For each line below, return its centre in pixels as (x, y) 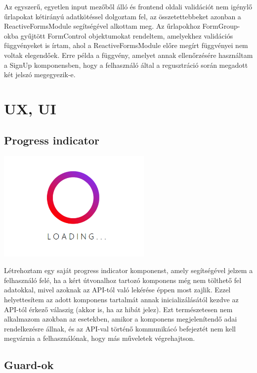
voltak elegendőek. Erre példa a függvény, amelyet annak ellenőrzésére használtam (128, 55)
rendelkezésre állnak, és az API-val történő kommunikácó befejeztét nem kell (120, 328)
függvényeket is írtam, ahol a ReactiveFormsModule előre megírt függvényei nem (126, 45)
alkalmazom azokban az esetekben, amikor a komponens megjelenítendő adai (121, 319)
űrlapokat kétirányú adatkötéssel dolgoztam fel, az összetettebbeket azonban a (123, 16)
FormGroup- (221, 26)
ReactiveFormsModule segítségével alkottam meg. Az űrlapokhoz (102, 26)
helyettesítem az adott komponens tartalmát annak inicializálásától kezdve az (121, 299)
